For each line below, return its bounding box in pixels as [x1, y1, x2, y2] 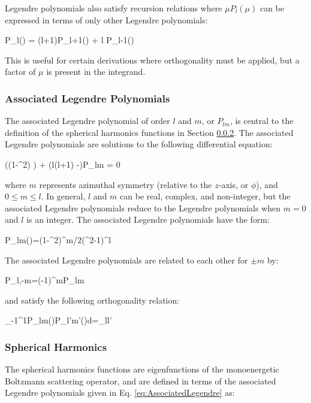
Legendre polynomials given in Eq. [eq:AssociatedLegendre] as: [5, 386, 235, 399]
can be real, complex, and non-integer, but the [120, 190, 291, 202]
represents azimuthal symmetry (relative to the [39, 178, 212, 190]
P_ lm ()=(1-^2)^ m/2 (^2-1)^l [5, 233, 111, 246]
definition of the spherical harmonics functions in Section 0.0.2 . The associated [5, 126, 294, 138]
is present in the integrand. [46, 65, 146, 78]
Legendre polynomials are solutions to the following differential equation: [5, 138, 273, 150]
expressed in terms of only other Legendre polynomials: [5, 13, 208, 26]
